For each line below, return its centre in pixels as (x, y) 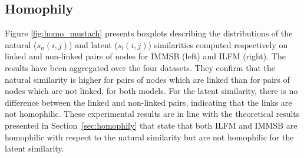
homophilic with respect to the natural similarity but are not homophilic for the (149, 137)
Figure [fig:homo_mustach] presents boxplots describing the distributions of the (149, 33)
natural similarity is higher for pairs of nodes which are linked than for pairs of (147, 79)
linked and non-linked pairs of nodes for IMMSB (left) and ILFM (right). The (145, 56)
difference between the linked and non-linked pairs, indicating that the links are (148, 102)
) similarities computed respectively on (218, 44)
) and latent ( (93, 44)
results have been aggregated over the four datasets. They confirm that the (140, 67)
